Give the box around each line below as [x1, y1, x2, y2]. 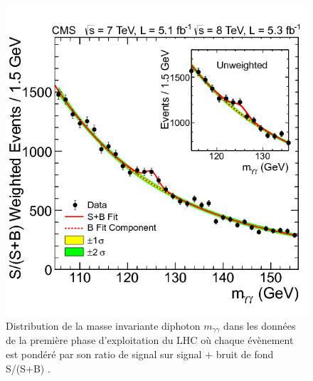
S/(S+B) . [6, 360, 51, 375]
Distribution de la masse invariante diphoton [6, 318, 201, 333]
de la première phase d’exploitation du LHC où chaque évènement [6, 333, 294, 348]
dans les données [223, 318, 296, 333]
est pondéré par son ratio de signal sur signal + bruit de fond [6, 346, 274, 361]
